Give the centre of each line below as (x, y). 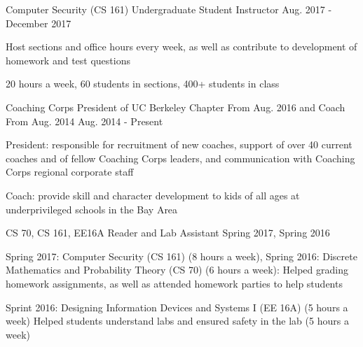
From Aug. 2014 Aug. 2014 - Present (84, 121)
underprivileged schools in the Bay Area (92, 209)
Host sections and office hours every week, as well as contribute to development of (181, 47)
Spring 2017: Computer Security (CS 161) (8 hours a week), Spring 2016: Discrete (181, 256)
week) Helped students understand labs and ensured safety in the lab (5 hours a (177, 321)
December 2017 (39, 23)
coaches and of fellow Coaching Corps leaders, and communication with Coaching (180, 158)
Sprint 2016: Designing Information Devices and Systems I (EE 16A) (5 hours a (177, 307)
